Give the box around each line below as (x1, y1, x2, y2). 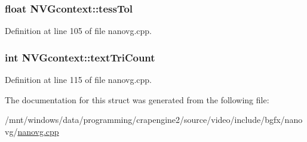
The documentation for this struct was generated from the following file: (5, 93, 269, 106)
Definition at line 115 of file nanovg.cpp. (5, 73, 152, 86)
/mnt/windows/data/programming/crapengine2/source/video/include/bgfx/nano (5, 113, 303, 126)
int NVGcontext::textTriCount (5, 50, 155, 64)
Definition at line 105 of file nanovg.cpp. (5, 24, 152, 37)
